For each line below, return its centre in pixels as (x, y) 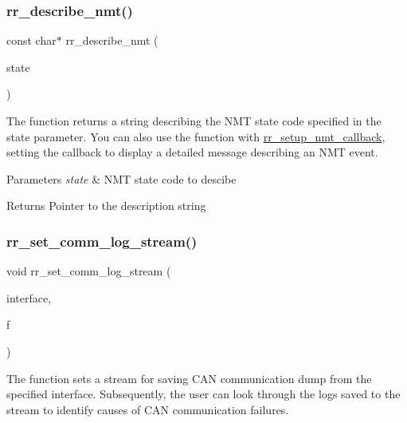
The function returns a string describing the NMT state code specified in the (194, 121)
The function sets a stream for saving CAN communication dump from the (189, 378)
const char (31, 40)
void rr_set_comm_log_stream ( (89, 271)
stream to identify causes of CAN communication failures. (148, 409)
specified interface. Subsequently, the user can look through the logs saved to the (203, 394)
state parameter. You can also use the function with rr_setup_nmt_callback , (196, 136)
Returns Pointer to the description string (106, 206)
